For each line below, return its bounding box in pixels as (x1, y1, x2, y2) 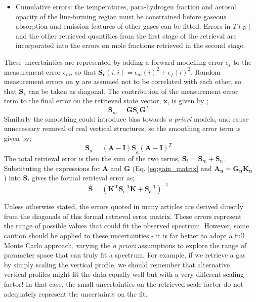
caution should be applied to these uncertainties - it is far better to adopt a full (4, 230, 245, 241)
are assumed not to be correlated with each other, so (82, 76, 242, 86)
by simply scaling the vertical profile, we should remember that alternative (4, 259, 230, 269)
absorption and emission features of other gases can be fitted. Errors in (15, 21, 231, 31)
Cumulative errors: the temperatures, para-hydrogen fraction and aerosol (15, 1, 236, 11)
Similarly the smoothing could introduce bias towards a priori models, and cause (4, 113, 249, 124)
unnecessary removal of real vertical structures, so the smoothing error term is (4, 123, 241, 133)
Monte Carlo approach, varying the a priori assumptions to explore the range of (4, 240, 247, 250)
